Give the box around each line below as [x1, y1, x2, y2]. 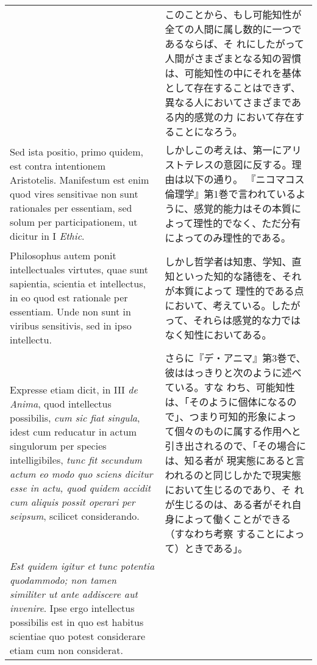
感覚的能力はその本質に [194, 201, 302, 215]
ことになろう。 [174, 124, 243, 138]
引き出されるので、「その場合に [165, 439, 306, 453]
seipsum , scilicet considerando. [10, 509, 140, 523]
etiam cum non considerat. [10, 643, 123, 657]
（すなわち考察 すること [165, 527, 276, 541]
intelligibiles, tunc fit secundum [10, 453, 142, 467]
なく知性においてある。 [165, 327, 272, 342]
